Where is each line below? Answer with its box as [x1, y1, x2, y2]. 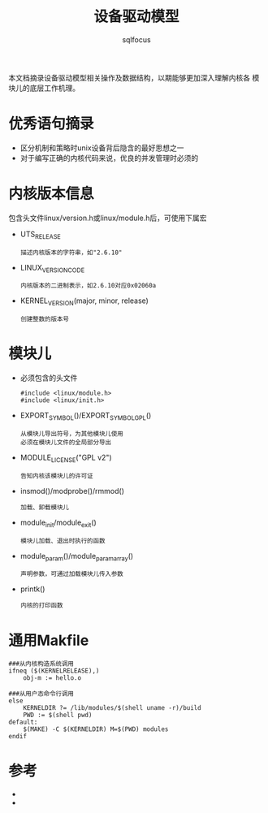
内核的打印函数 [19, 602, 63, 610]
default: [8, 718, 38, 727]
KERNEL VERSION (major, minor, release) [19, 296, 149, 308]
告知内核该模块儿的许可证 [19, 472, 93, 480]
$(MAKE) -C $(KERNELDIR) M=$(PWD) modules [23, 725, 169, 733]
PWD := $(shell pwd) [23, 711, 93, 720]
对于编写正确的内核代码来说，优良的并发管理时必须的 [19, 153, 199, 162]
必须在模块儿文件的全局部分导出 [19, 438, 112, 447]
